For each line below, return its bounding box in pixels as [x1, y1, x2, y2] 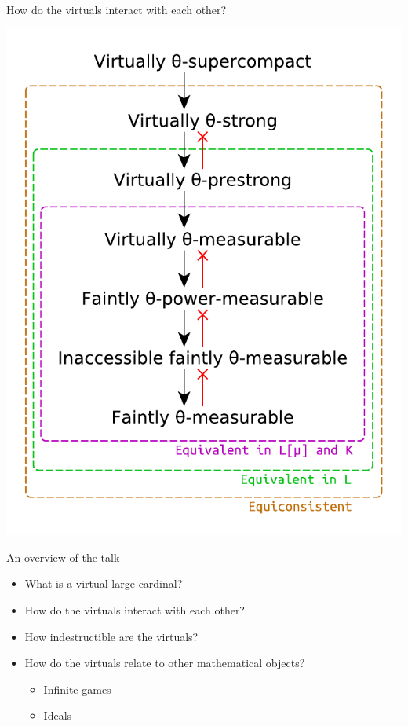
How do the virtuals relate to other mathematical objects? [24, 654, 305, 671]
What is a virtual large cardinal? [24, 575, 183, 592]
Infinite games [43, 680, 111, 697]
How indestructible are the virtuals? [24, 628, 199, 644]
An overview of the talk [6, 548, 120, 565]
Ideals [43, 707, 72, 724]
